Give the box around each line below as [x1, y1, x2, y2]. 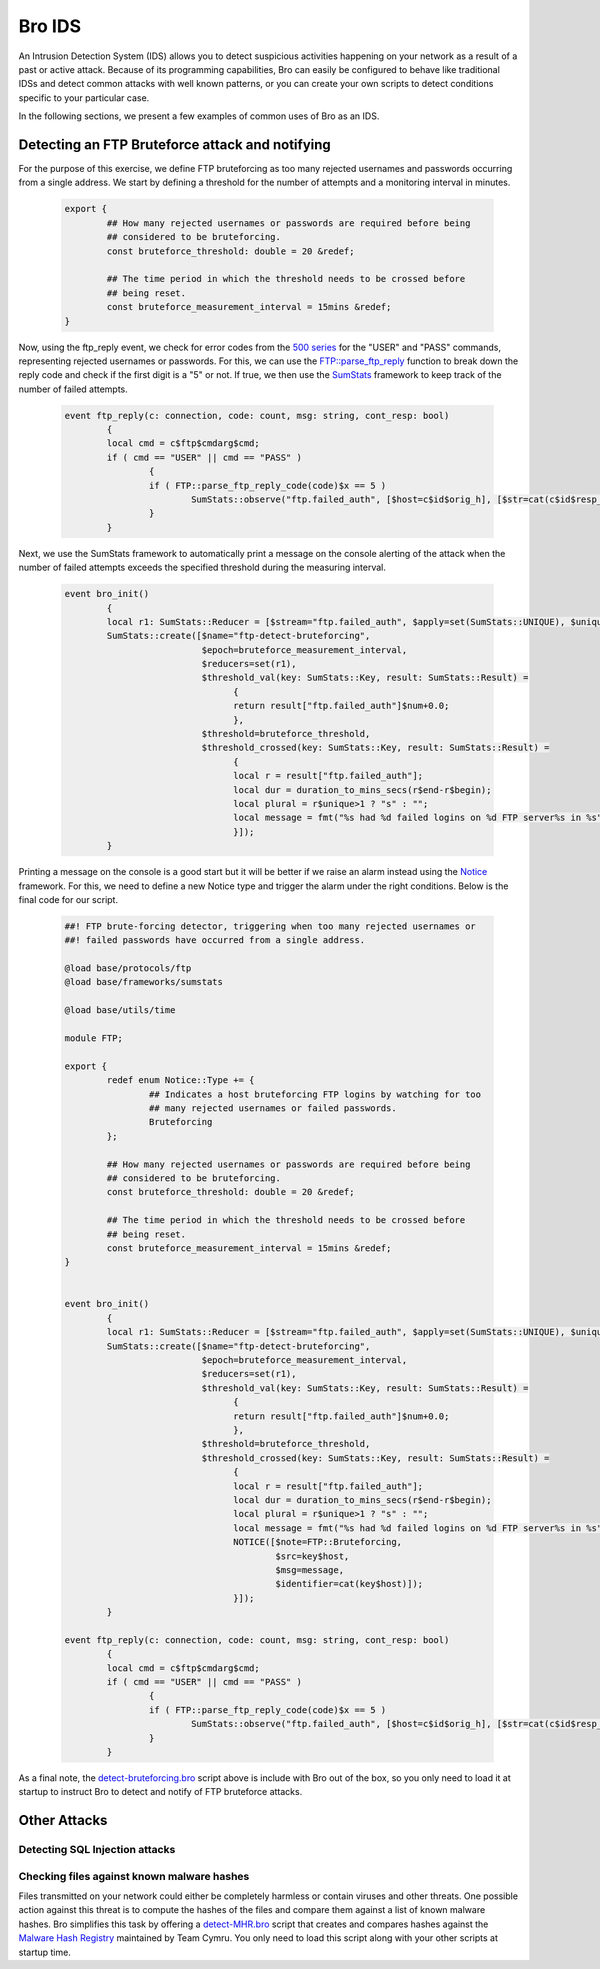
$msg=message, [275, 1564, 345, 1575]
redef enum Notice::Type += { [106, 1075, 255, 1086]
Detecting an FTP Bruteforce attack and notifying [18, 136, 332, 153]
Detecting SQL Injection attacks [18, 1843, 176, 1857]
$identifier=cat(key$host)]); [275, 1578, 424, 1590]
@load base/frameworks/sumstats [64, 976, 224, 988]
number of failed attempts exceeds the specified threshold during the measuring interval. [18, 561, 387, 574]
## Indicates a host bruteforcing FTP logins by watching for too [148, 1088, 482, 1100]
